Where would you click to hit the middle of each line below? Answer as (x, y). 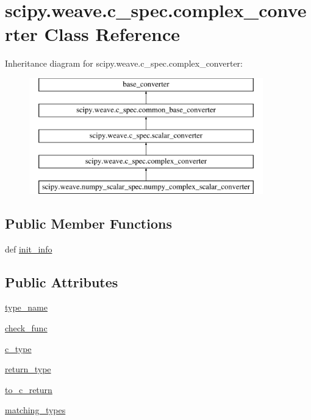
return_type (28, 369)
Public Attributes (62, 282)
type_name (26, 307)
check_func (26, 328)
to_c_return (29, 389)
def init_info (29, 249)
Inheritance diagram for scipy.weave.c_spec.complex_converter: (124, 63)
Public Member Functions (88, 223)
